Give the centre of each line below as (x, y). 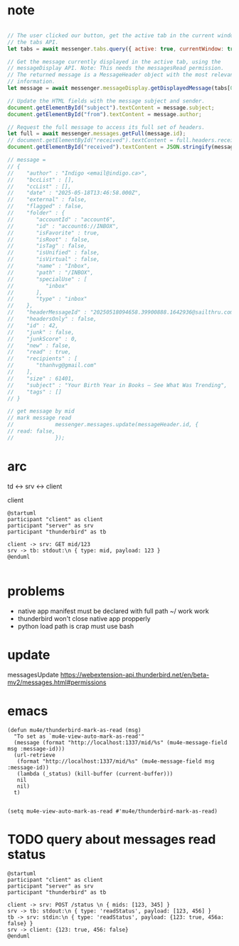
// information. (31, 82)
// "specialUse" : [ (47, 279)
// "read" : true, (39, 352)
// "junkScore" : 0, (43, 339)
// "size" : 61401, (41, 379)
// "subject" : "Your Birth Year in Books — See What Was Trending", (117, 385)
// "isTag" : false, (47, 246)
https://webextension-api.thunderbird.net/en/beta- (135, 674)
